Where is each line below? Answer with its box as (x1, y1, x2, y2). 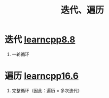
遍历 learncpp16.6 (4, 70, 79, 82)
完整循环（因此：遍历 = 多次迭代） (11, 87, 82, 94)
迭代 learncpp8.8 (4, 34, 75, 45)
